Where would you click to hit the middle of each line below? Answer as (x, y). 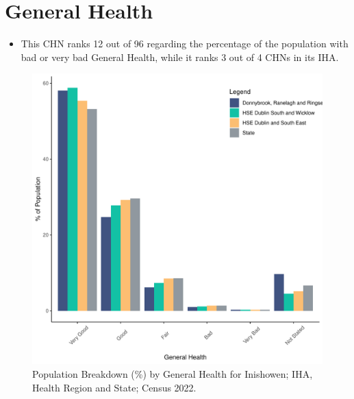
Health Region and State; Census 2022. (114, 387)
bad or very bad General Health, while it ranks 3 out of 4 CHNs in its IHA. (180, 57)
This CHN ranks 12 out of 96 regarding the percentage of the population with (185, 44)
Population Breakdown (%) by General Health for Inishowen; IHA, (173, 373)
